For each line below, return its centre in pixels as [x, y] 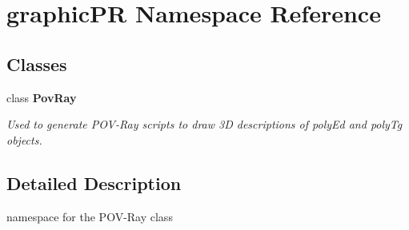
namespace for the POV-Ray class [90, 216]
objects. [24, 139]
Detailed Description [94, 182]
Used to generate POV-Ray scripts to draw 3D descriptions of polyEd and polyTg [204, 124]
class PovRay [42, 97]
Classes [37, 63]
